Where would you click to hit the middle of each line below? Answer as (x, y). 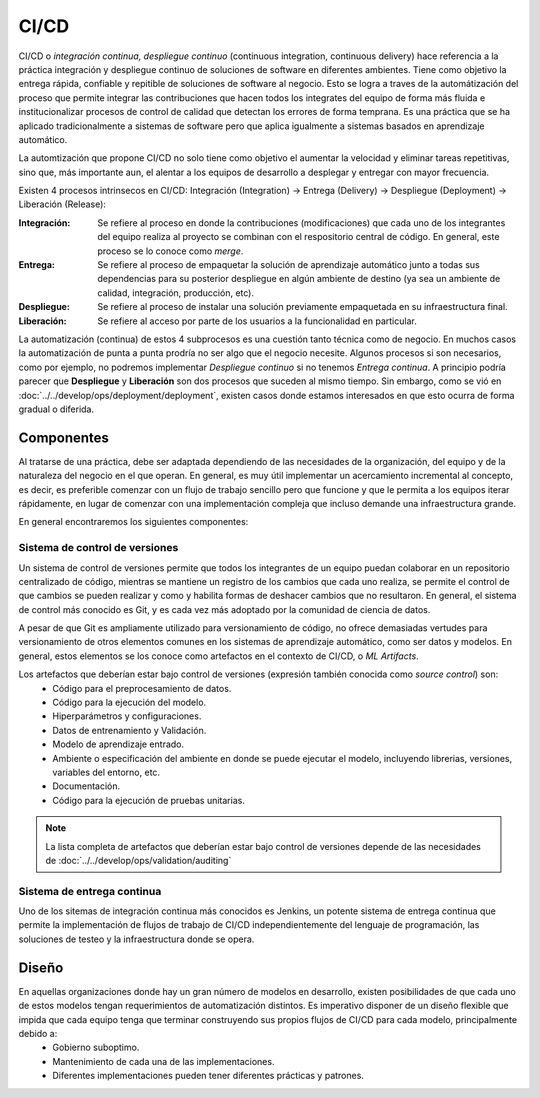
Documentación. (86, 786)
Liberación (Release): (62, 204)
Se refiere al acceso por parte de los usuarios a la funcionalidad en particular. (257, 321)
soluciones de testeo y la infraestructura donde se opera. (136, 939)
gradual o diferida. (56, 409)
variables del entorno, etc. (106, 772)
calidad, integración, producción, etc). (176, 292)
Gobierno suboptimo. (96, 1047)
